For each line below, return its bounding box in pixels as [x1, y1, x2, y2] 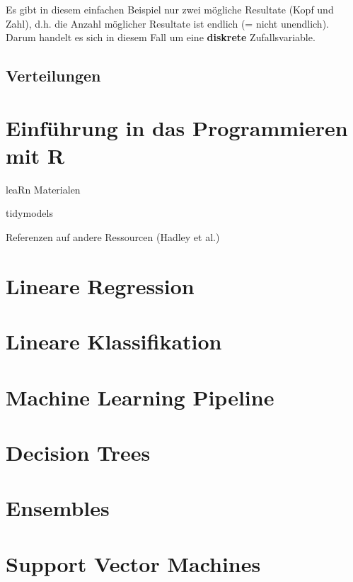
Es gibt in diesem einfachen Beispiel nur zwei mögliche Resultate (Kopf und [6, 2, 334, 16]
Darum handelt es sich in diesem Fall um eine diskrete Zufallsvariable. [6, 30, 316, 45]
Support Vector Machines [6, 549, 261, 578]
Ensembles [6, 493, 110, 522]
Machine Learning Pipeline [6, 382, 274, 411]
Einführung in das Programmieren [6, 113, 348, 142]
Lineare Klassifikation [6, 327, 222, 356]
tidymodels [6, 206, 53, 220]
